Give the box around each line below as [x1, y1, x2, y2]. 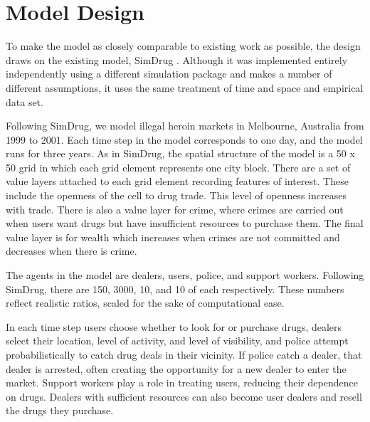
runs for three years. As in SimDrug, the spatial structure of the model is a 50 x [6, 146, 355, 161]
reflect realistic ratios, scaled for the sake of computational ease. [6, 295, 285, 310]
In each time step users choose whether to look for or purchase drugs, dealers [6, 319, 342, 334]
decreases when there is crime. [6, 243, 137, 258]
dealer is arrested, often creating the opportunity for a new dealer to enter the [6, 361, 347, 376]
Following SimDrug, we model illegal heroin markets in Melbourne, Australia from [6, 118, 364, 133]
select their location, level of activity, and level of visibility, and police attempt [6, 333, 349, 348]
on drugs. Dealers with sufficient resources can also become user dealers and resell [6, 389, 362, 403]
